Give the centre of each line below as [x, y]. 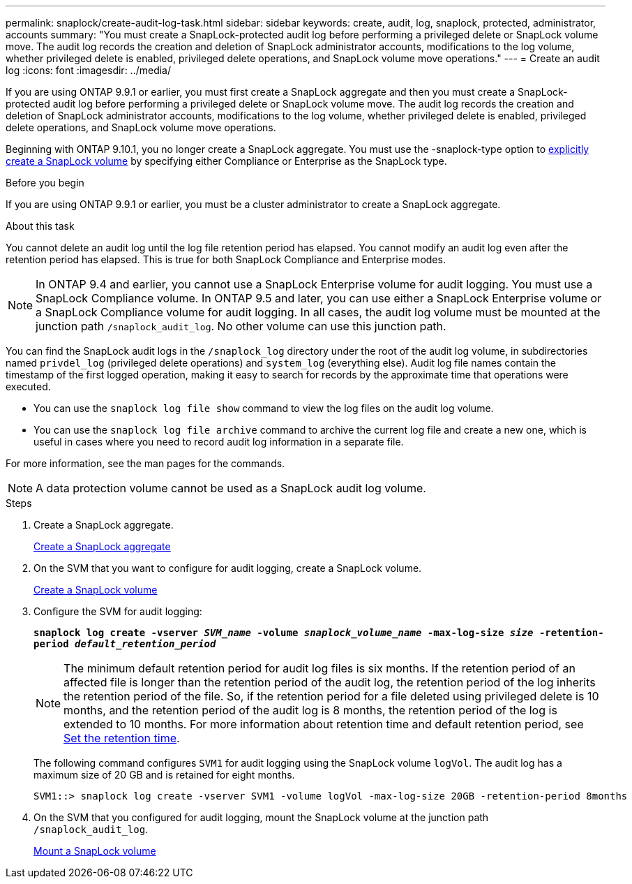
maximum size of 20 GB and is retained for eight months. [164, 775]
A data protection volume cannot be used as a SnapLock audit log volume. [231, 488]
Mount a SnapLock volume [95, 851]
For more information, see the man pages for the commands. [145, 463]
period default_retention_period [125, 644]
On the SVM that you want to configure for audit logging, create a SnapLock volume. [228, 568]
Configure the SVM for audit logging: [118, 611]
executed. [28, 386]
